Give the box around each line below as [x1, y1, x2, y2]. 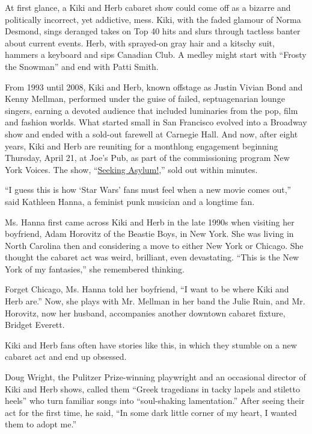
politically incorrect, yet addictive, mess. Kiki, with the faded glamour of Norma [5, 13, 301, 25]
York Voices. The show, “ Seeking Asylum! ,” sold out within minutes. [5, 163, 258, 175]
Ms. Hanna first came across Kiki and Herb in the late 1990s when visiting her [5, 215, 295, 228]
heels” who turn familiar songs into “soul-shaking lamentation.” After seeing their [5, 394, 305, 407]
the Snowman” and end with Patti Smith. [5, 60, 159, 72]
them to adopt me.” [5, 418, 76, 430]
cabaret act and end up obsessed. [5, 350, 127, 363]
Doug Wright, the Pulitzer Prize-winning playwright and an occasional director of [5, 371, 306, 383]
